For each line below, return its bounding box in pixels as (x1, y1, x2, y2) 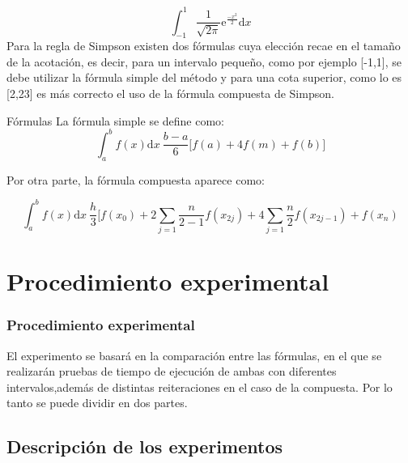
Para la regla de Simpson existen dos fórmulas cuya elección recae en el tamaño (6, 37, 401, 54)
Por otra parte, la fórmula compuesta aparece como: (6, 171, 265, 188)
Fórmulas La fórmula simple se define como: (6, 112, 224, 129)
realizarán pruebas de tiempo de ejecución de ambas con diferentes (6, 363, 337, 380)
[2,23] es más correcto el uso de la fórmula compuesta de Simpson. (6, 85, 334, 102)
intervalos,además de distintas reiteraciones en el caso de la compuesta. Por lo (6, 378, 393, 395)
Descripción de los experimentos (6, 434, 283, 459)
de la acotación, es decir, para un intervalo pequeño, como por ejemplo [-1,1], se (6, 53, 402, 70)
